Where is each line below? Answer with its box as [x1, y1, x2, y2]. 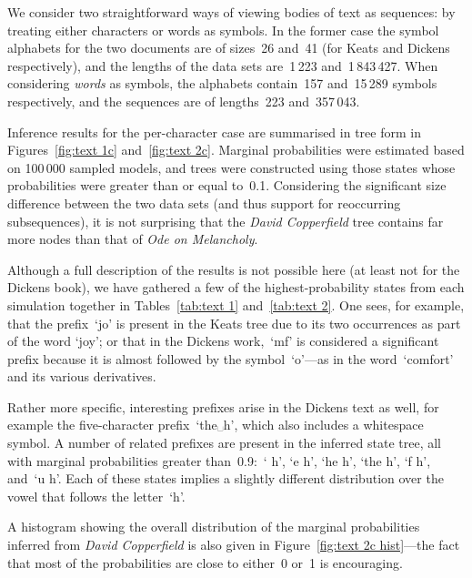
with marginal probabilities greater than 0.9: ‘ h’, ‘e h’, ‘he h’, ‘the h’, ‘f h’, [7, 451, 431, 470]
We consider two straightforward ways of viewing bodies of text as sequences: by [7, 3, 456, 21]
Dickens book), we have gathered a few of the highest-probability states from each [7, 278, 465, 297]
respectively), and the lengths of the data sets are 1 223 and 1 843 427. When [7, 56, 438, 75]
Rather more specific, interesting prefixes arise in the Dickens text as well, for [7, 397, 439, 416]
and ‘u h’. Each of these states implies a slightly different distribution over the [7, 469, 444, 488]
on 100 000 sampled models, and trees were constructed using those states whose [7, 157, 456, 177]
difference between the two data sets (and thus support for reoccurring [7, 193, 401, 212]
